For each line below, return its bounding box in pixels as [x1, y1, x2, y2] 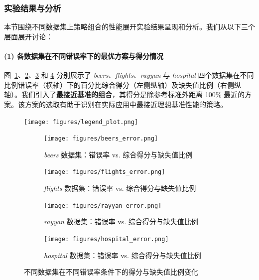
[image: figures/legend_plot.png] [24, 118, 138, 126]
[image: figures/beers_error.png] [44, 135, 158, 142]
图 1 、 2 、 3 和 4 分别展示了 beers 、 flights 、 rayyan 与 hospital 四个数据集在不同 [4, 70, 254, 80]
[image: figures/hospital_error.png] [44, 235, 169, 243]
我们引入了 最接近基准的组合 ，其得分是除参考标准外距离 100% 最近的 [21, 89, 245, 100]
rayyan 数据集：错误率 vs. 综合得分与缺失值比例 [44, 216, 198, 227]
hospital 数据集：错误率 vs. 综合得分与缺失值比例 [44, 250, 201, 260]
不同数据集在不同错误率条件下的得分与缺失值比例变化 [24, 267, 198, 277]
